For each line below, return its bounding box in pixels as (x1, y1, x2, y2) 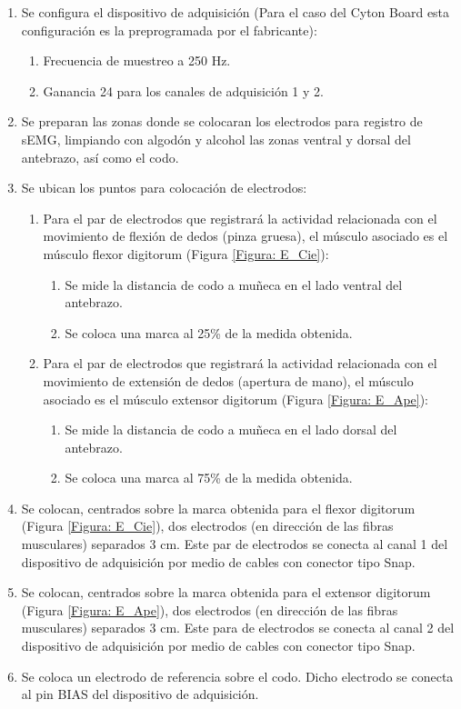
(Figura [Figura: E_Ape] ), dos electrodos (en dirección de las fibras (21, 600, 398, 619)
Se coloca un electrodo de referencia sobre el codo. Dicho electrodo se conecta (21, 666, 454, 685)
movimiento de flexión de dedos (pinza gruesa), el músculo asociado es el (43, 226, 448, 245)
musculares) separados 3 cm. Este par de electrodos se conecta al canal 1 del (21, 534, 448, 554)
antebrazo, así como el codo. (21, 147, 179, 166)
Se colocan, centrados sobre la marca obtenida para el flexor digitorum (21, 498, 416, 517)
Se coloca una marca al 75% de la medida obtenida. (65, 468, 353, 487)
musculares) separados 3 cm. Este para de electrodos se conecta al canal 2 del (21, 618, 455, 637)
